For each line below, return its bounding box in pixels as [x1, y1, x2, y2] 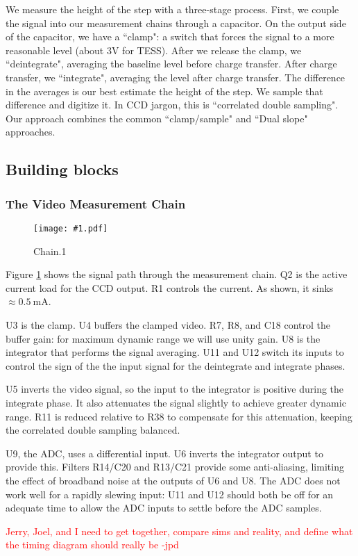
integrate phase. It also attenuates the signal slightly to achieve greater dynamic [6, 395, 346, 409]
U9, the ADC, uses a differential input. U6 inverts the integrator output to [6, 445, 323, 460]
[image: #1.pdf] [33, 223, 108, 234]
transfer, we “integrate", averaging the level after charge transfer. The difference [6, 69, 346, 84]
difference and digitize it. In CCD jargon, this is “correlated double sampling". [6, 97, 339, 112]
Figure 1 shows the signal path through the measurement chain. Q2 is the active [6, 267, 348, 281]
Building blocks [6, 158, 119, 180]
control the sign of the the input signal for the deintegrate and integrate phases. [6, 358, 346, 373]
